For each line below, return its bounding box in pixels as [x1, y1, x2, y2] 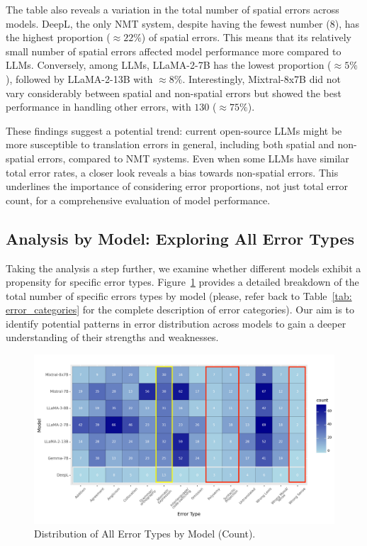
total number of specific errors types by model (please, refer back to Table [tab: [6, 288, 352, 303]
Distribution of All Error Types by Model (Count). [34, 526, 256, 541]
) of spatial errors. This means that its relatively [141, 30, 351, 45]
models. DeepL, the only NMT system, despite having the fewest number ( [6, 16, 330, 30]
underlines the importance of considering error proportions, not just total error [6, 179, 349, 194]
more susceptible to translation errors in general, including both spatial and [6, 137, 334, 152]
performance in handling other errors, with [6, 99, 191, 114]
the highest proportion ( [6, 30, 111, 45]
